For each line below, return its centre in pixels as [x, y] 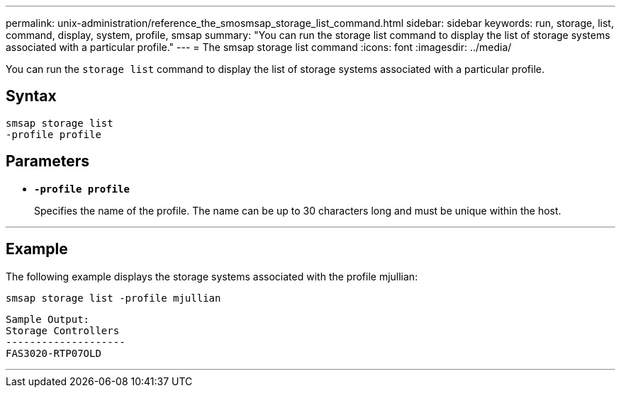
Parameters [47, 161]
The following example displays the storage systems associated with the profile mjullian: [212, 276]
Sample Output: [48, 319]
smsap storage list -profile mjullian [113, 298]
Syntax [31, 96]
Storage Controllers [63, 330]
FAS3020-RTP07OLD [54, 353]
